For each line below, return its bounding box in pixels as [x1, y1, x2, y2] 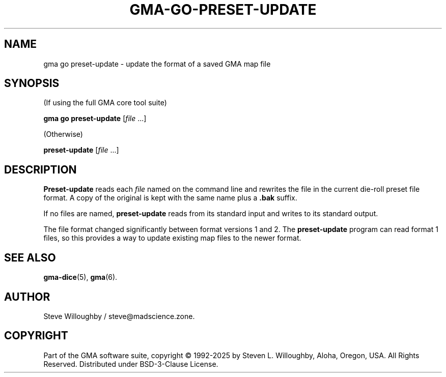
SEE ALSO [4, 251, 56, 264]
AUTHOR [4, 290, 50, 303]
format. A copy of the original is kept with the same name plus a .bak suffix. [43, 193, 297, 202]
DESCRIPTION [4, 163, 77, 176]
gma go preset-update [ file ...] [43, 114, 147, 123]
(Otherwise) [43, 130, 83, 139]
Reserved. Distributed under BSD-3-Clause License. [43, 359, 218, 368]
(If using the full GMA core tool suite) [43, 98, 167, 107]
